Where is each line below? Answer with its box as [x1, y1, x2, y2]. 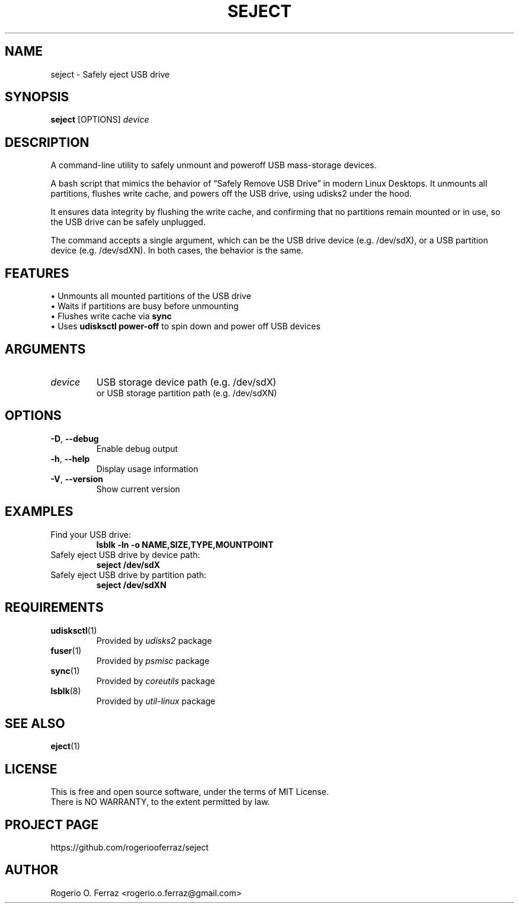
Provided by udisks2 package [96, 635, 212, 646]
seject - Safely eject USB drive [50, 69, 170, 79]
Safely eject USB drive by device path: [50, 549, 200, 560]
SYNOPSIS [5, 89, 69, 105]
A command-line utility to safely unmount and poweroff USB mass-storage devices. [50, 160, 377, 171]
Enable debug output [96, 443, 178, 454]
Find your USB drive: [50, 529, 131, 540]
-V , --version [50, 473, 103, 484]
